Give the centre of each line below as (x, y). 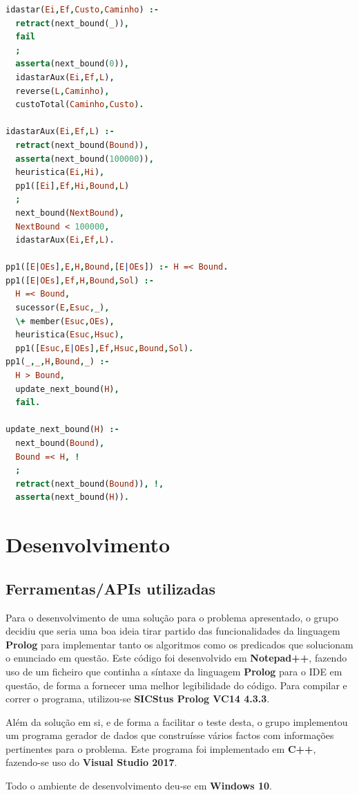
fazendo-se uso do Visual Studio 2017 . (91, 762)
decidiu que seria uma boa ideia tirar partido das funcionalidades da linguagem (173, 631)
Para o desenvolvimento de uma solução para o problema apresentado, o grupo (172, 617)
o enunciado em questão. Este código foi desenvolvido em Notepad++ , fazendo (176, 658)
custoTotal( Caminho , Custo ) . (80, 105)
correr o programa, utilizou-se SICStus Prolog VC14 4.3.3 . (138, 699)
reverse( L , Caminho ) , (62, 91)
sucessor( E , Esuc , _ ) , (62, 308)
